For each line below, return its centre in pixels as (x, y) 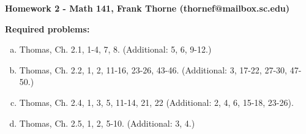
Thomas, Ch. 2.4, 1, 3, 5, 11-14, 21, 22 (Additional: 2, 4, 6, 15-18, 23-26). (156, 102)
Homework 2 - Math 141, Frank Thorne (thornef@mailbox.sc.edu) (147, 8)
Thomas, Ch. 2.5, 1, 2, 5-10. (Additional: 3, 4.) (107, 123)
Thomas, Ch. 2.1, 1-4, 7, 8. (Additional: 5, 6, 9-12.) (115, 49)
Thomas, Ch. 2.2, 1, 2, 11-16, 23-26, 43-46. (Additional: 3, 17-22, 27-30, (153, 69)
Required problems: (47, 28)
